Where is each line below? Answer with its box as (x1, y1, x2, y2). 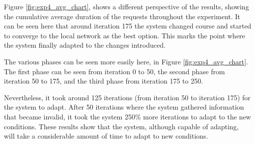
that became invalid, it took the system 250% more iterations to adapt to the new (4, 111, 251, 121)
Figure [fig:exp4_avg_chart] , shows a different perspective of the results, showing (4, 1, 249, 11)
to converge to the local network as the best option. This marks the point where (4, 30, 245, 40)
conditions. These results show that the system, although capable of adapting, (4, 121, 239, 131)
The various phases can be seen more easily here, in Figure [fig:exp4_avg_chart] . (4, 56, 248, 66)
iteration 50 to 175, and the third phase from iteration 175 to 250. (4, 76, 203, 86)
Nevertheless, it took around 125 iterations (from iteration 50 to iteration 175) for (4, 92, 251, 102)
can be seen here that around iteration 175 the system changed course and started (4, 21, 252, 31)
